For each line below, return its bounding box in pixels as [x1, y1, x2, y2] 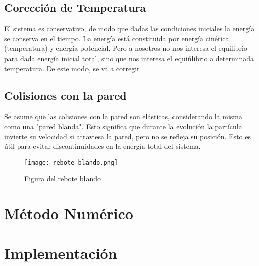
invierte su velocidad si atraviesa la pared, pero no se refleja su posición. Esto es [4, 131, 251, 141]
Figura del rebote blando [24, 173, 101, 184]
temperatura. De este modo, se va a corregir [4, 63, 140, 73]
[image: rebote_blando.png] [24, 158, 118, 166]
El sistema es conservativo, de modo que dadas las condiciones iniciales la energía [4, 23, 255, 34]
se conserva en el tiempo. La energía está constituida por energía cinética [4, 33, 229, 43]
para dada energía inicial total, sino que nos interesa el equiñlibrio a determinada [4, 52, 254, 63]
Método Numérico [4, 203, 133, 224]
